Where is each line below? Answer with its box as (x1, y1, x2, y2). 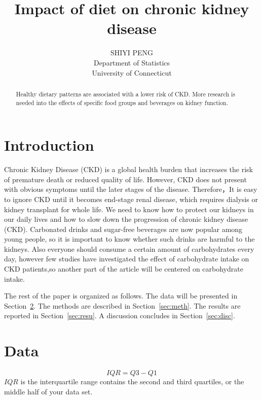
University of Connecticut (92, 67, 172, 78)
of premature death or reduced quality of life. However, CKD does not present (4, 174, 247, 184)
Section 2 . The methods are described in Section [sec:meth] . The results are (4, 300, 241, 311)
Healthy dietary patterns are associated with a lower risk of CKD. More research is (16, 89, 235, 98)
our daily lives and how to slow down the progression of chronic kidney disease (4, 214, 248, 224)
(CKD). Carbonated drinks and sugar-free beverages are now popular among (4, 223, 243, 234)
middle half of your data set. (4, 386, 93, 396)
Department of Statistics (93, 57, 170, 68)
